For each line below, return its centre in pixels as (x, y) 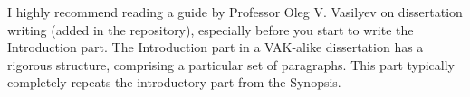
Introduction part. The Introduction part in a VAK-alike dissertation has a (216, 47)
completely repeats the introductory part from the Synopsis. (174, 82)
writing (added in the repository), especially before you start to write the (211, 29)
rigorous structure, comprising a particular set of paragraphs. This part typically (231, 64)
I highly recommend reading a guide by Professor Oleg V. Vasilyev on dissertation (235, 12)
